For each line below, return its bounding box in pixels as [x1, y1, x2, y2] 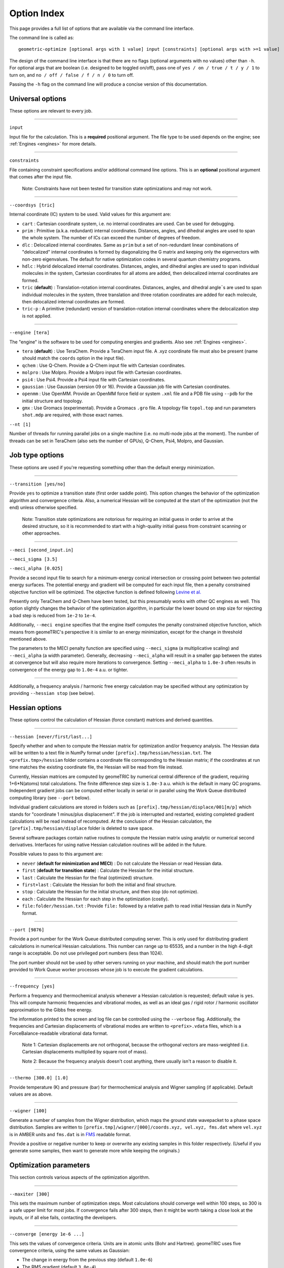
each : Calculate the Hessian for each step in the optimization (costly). [22, 896, 169, 902]
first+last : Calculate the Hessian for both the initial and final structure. [22, 882, 177, 888]
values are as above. [9, 1091, 53, 1098]
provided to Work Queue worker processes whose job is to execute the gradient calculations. [9, 966, 204, 972]
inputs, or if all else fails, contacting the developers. [9, 1214, 117, 1220]
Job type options [9, 451, 64, 460]
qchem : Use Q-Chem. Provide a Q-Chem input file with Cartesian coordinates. [22, 362, 186, 368]
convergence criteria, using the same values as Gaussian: [9, 1248, 130, 1253]
